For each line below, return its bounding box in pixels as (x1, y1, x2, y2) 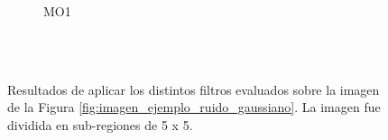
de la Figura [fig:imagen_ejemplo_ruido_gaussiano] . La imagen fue (7, 98, 381, 117)
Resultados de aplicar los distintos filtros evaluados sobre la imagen (7, 79, 380, 98)
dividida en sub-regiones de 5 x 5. (7, 115, 193, 134)
